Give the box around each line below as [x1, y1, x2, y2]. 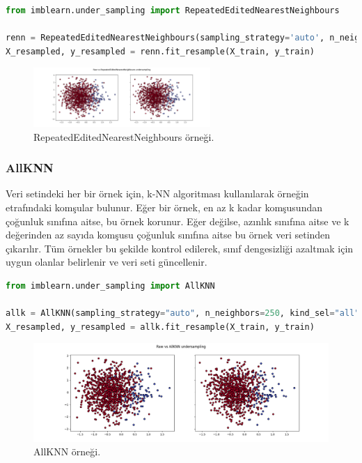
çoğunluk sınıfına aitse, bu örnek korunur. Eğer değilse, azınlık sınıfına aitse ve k [6, 213, 349, 228]
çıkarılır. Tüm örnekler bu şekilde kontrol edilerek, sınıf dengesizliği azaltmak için [6, 241, 354, 255]
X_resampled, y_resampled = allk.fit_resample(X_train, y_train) [6, 321, 315, 332]
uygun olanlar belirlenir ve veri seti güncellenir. [6, 255, 207, 269]
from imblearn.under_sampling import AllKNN [6, 281, 215, 291]
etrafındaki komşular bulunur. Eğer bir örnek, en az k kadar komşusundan [6, 200, 322, 215]
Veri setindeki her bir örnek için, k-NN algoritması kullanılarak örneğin [6, 186, 309, 201]
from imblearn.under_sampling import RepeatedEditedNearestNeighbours [6, 6, 340, 15]
